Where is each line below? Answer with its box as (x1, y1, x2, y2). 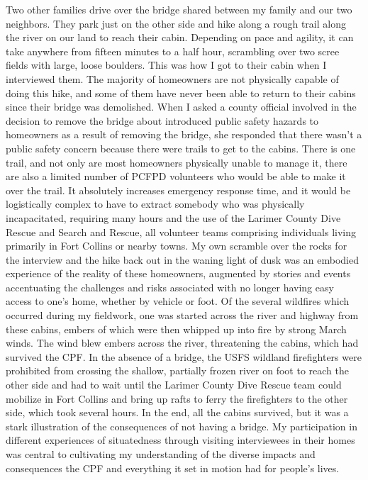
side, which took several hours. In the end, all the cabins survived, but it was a (6, 405, 349, 420)
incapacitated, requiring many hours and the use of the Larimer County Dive (6, 210, 341, 225)
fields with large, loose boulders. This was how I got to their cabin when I (6, 57, 327, 72)
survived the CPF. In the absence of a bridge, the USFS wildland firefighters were (6, 349, 362, 364)
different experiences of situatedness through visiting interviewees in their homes (6, 432, 355, 447)
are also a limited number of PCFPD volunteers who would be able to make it (6, 169, 346, 184)
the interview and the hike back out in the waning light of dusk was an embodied (6, 252, 359, 267)
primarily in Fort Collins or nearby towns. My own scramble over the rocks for (6, 238, 347, 253)
